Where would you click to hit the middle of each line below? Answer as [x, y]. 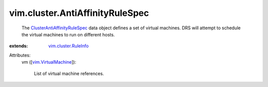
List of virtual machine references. [69, 73]
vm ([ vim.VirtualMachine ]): [49, 62]
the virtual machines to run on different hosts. [68, 34]
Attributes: [20, 55]
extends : [19, 46]
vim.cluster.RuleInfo [68, 46]
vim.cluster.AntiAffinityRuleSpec [79, 13]
